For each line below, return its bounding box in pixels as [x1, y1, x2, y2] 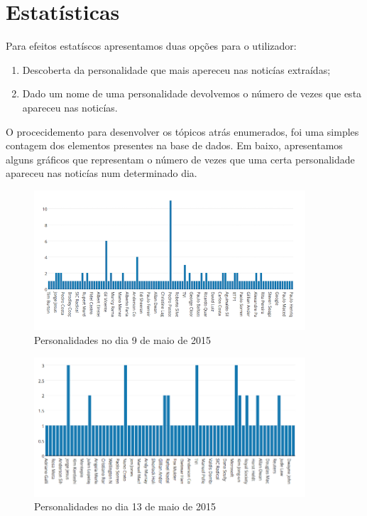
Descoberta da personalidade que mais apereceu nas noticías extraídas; [22, 62, 331, 77]
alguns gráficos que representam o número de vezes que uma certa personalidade [6, 151, 355, 166]
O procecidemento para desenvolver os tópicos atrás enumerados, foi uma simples [6, 124, 359, 139]
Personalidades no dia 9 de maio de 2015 [34, 333, 211, 348]
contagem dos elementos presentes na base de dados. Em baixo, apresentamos [6, 138, 343, 153]
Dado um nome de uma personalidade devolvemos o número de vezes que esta [22, 86, 362, 101]
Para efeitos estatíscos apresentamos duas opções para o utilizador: [6, 38, 297, 53]
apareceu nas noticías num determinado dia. [6, 166, 197, 181]
